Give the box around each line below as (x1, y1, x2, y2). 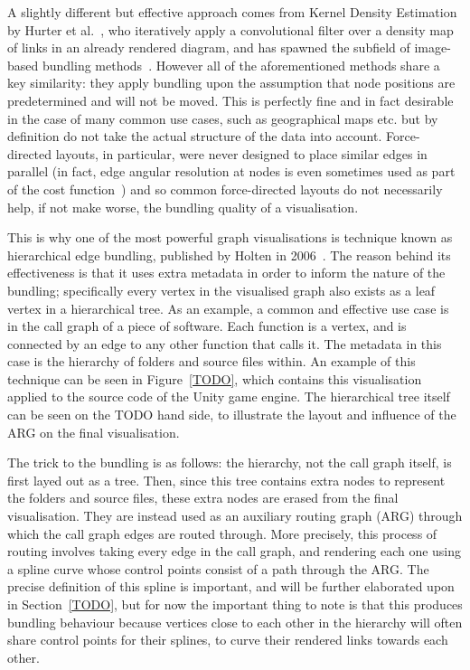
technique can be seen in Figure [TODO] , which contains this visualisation (7, 369, 422, 388)
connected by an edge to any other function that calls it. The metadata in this (7, 334, 442, 353)
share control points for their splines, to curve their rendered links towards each (7, 630, 448, 649)
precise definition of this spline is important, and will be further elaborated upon (7, 577, 455, 596)
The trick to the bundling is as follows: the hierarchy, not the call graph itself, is (7, 453, 452, 472)
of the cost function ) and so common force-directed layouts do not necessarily (7, 179, 443, 198)
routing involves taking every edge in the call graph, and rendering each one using (7, 542, 462, 561)
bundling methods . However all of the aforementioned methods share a (42, 55, 440, 74)
